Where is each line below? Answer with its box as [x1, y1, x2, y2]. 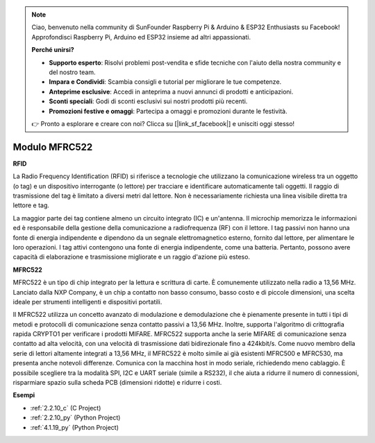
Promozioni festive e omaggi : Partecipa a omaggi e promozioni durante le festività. [49, 107, 287, 115]
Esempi [12, 391, 35, 399]
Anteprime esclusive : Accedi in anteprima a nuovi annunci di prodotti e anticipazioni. [49, 87, 294, 96]
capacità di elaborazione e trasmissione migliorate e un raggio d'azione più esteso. [12, 253, 250, 261]
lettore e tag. [12, 201, 50, 209]
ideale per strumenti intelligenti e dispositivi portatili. [12, 297, 162, 306]
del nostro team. [49, 68, 96, 76]
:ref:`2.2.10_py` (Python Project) [30, 413, 121, 422]
